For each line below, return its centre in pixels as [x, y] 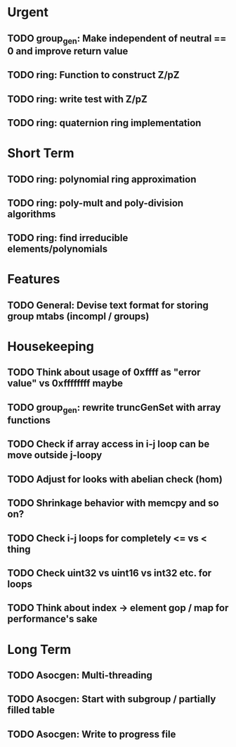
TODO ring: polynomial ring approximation [102, 179]
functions [29, 420]
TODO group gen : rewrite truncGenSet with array [114, 408]
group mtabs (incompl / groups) [78, 316]
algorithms [32, 214]
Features [34, 279]
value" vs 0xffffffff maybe [65, 384]
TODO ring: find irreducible [68, 238]
